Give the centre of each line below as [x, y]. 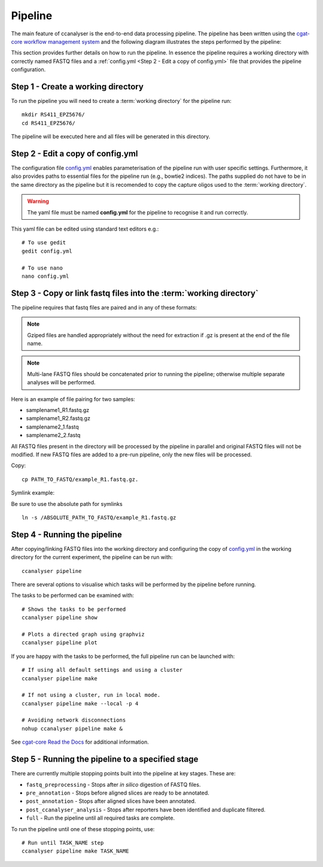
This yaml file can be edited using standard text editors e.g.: [85, 229]
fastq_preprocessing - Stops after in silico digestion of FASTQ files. [113, 784]
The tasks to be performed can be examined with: [73, 595]
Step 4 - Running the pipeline [66, 534]
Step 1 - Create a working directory [77, 87]
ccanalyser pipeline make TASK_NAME [75, 851]
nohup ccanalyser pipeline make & [72, 728]
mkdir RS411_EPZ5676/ [53, 115]
